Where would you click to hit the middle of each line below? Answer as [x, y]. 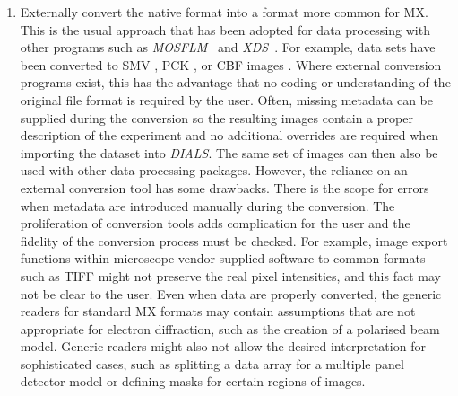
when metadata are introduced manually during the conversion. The [207, 205]
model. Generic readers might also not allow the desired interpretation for [223, 346]
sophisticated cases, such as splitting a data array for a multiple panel [212, 363]
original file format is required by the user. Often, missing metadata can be [226, 99]
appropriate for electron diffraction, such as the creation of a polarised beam [230, 328]
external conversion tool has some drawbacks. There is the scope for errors [225, 187]
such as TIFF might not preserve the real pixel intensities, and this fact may [230, 275]
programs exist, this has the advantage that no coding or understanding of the [235, 82]
